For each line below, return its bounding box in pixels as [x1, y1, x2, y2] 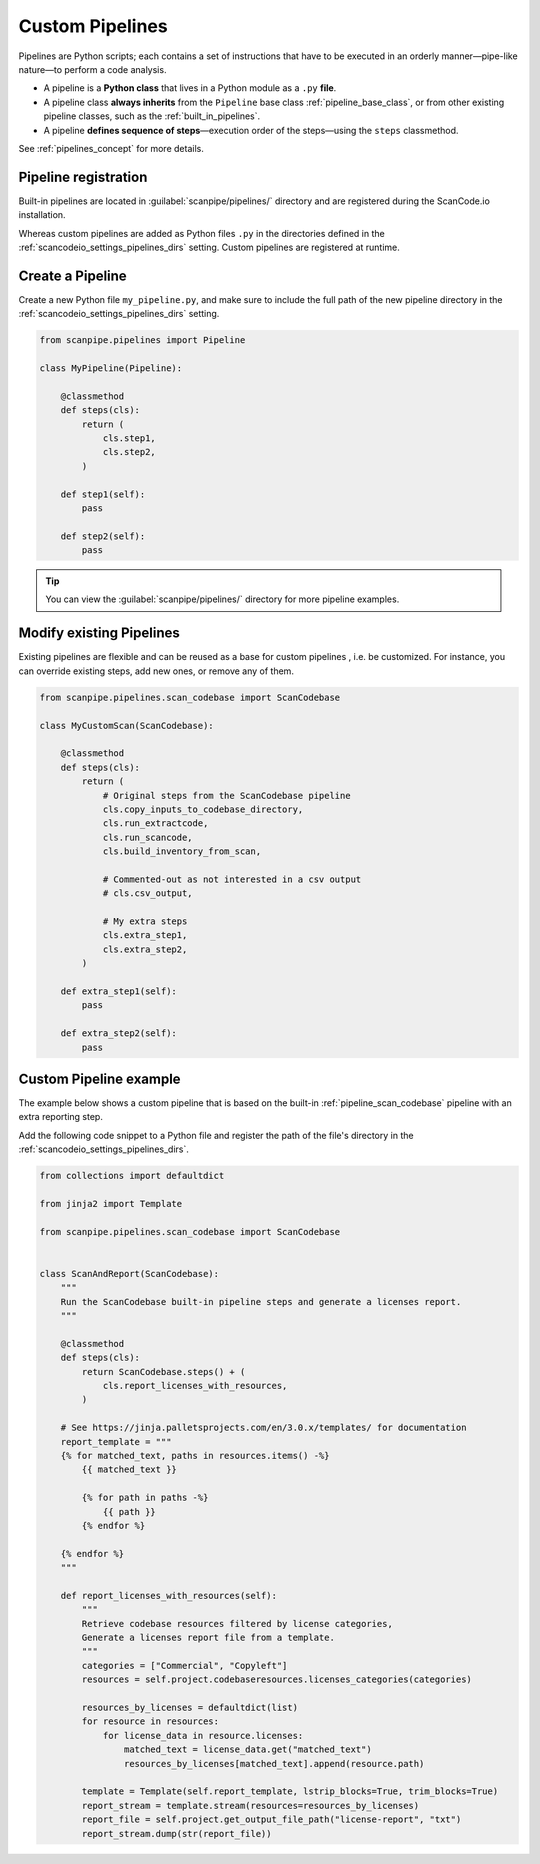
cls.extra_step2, [102, 943, 188, 955]
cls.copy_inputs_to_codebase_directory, [102, 803, 304, 815]
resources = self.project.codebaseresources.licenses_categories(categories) [81, 1674, 472, 1685]
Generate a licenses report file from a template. [81, 1632, 335, 1644]
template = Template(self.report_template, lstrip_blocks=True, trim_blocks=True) [81, 1786, 499, 1797]
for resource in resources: [81, 1716, 220, 1727]
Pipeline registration [18, 168, 148, 185]
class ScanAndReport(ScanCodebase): [39, 1268, 220, 1279]
